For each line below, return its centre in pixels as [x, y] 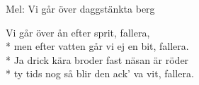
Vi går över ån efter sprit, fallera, [78, 32]
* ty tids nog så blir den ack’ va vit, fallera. [100, 73]
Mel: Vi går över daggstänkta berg [80, 8]
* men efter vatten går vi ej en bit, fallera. [97, 46]
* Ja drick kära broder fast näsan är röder [97, 59]
